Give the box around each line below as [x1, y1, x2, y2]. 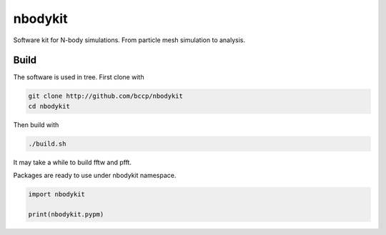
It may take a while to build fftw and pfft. [13, 158, 132, 166]
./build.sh [28, 139, 66, 148]
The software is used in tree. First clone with [13, 73, 144, 81]
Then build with [13, 120, 59, 129]
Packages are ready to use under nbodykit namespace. [13, 171, 177, 180]
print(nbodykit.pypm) [28, 210, 104, 218]
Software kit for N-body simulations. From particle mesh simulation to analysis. [13, 36, 246, 44]
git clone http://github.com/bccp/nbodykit [28, 92, 184, 100]
